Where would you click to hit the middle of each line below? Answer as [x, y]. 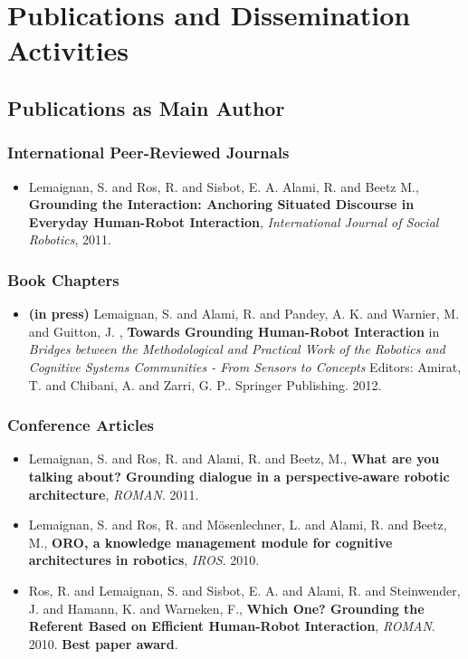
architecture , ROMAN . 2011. [114, 494]
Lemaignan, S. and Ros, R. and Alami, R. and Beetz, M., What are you [234, 458]
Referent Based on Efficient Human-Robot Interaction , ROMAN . [232, 626]
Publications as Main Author [146, 107]
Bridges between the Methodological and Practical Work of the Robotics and [237, 349]
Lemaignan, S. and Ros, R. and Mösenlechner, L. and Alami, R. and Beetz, [238, 525]
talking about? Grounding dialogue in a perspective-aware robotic [239, 476]
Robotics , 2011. [70, 239]
